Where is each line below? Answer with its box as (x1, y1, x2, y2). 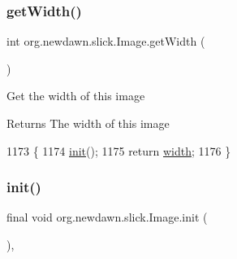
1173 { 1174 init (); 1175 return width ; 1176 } (6, 142, 231, 159)
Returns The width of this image (6, 115, 170, 131)
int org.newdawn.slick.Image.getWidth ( (6, 33, 205, 50)
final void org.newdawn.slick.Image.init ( (6, 209, 208, 226)
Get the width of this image (6, 87, 145, 104)
